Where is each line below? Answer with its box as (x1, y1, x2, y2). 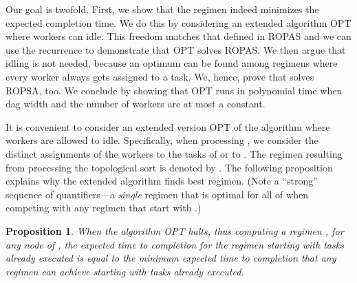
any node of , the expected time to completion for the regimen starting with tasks (6, 237, 344, 251)
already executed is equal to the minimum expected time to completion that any (6, 251, 336, 265)
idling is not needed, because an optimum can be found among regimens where (6, 56, 338, 70)
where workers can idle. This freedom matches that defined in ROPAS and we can (6, 29, 351, 43)
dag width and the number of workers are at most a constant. (6, 96, 266, 111)
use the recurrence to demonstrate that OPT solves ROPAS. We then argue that (6, 42, 346, 56)
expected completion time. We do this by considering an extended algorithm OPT (6, 15, 351, 30)
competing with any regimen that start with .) (6, 200, 202, 215)
